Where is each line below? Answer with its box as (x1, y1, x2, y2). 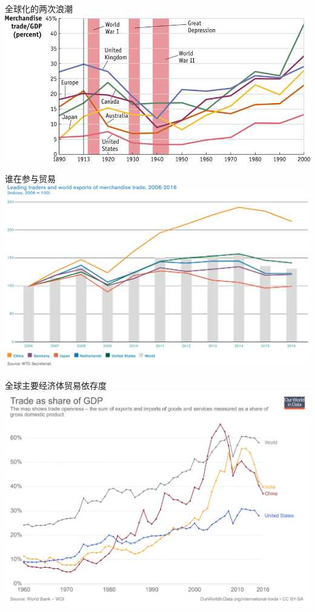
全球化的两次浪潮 (5, 2, 73, 15)
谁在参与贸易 (5, 172, 56, 184)
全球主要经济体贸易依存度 (5, 378, 107, 391)
